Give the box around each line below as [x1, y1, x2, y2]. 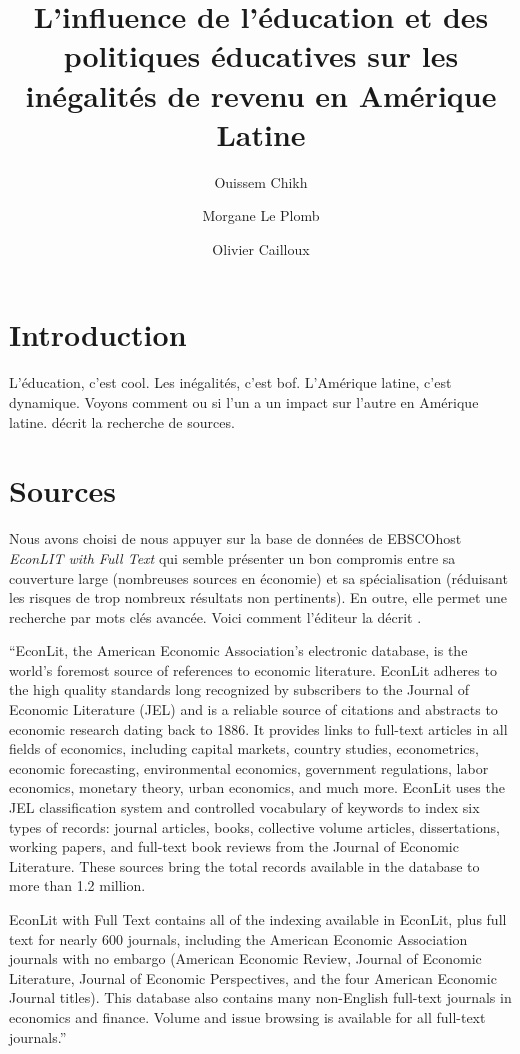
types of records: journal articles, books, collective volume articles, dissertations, [9, 816, 500, 837]
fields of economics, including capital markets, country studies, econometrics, [9, 738, 479, 759]
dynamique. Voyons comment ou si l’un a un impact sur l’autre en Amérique [9, 392, 479, 412]
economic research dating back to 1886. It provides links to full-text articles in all [9, 718, 508, 739]
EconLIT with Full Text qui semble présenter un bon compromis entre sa [9, 547, 456, 568]
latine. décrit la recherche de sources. [9, 411, 235, 432]
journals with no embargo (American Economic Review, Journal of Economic [9, 948, 482, 969]
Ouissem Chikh [214, 171, 308, 192]
